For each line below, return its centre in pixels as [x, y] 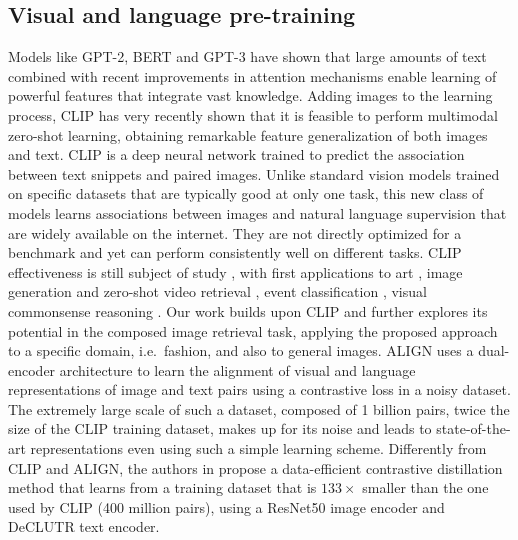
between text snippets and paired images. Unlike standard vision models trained [254, 173]
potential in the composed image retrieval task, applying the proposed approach [253, 330]
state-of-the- [473, 428]
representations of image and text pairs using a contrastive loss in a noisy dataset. [259, 389]
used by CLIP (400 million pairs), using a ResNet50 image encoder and [226, 506]
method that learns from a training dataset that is [162, 487]
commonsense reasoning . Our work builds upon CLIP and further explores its [248, 310]
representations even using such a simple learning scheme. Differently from [258, 448]
